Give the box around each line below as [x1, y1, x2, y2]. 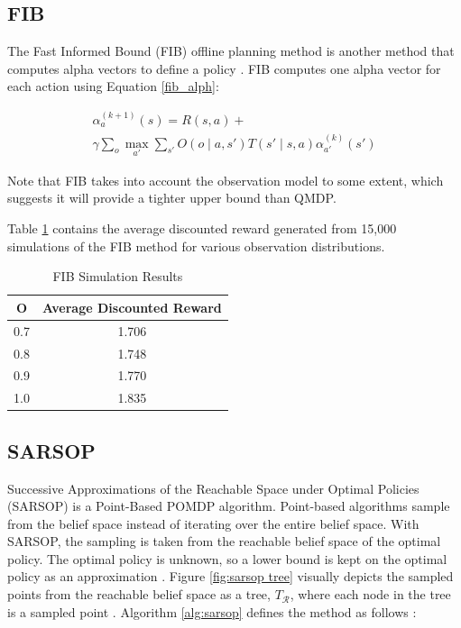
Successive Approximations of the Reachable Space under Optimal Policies [7, 478, 420, 497]
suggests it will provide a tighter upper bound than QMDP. [7, 188, 337, 207]
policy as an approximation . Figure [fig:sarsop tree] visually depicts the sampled [7, 567, 454, 586]
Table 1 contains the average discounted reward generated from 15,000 [7, 219, 397, 238]
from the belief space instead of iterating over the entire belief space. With [7, 514, 420, 532]
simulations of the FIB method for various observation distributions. [7, 236, 385, 255]
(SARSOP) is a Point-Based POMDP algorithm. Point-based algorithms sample [7, 496, 450, 515]
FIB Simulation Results [52, 267, 183, 286]
